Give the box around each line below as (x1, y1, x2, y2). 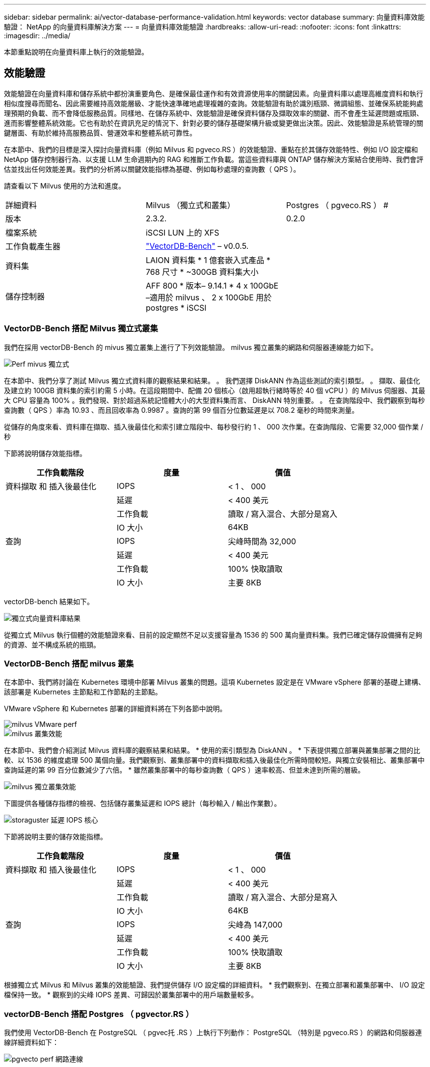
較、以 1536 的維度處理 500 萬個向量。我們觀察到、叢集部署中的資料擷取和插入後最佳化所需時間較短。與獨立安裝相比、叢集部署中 (4, 756, 425, 765)
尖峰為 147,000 (228, 920, 283, 930)
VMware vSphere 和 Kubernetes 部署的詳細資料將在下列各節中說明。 (4, 704, 227, 713)
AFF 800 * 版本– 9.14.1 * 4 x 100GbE (145, 280, 279, 291)
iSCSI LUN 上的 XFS (145, 227, 219, 238)
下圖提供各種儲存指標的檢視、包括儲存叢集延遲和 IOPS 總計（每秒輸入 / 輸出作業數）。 (4, 799, 281, 808)
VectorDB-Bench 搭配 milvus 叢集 (4, 658, 134, 668)
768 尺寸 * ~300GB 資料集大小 (145, 267, 259, 277)
